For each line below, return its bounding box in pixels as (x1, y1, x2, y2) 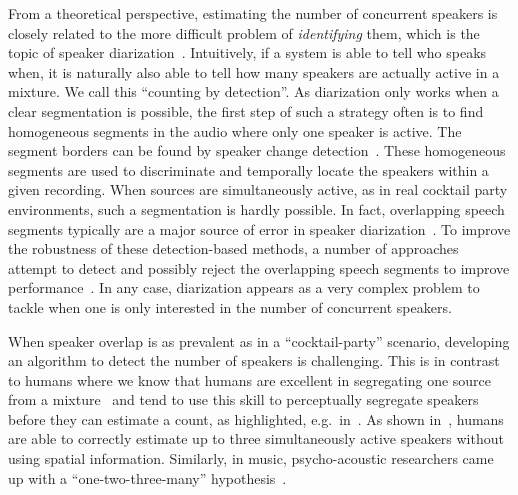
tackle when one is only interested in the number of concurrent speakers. (8, 296, 452, 317)
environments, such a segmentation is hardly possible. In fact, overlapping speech (8, 198, 505, 219)
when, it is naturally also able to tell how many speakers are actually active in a (8, 61, 500, 82)
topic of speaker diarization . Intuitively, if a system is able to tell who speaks (8, 42, 487, 63)
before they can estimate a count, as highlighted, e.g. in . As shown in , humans (8, 408, 504, 429)
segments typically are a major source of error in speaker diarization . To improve (8, 218, 511, 239)
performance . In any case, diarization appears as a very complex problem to (8, 277, 480, 298)
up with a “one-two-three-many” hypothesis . (8, 467, 287, 488)
